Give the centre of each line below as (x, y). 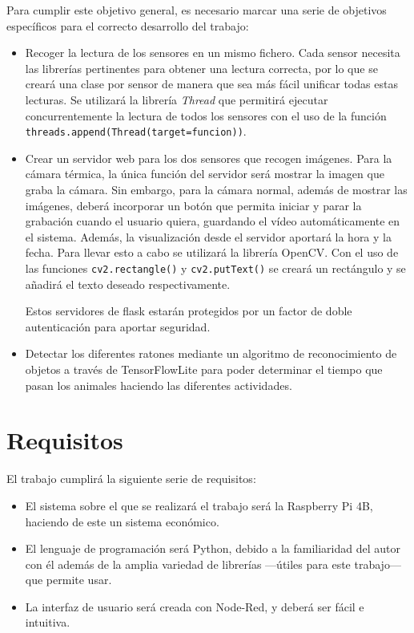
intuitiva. (48, 622)
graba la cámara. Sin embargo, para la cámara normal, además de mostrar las (216, 189)
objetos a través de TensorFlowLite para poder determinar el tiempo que (204, 369)
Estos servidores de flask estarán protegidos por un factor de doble (189, 311)
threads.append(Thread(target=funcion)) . (136, 131)
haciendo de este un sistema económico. (122, 521)
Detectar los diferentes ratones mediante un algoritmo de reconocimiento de (211, 353)
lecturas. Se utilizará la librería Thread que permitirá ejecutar (177, 99)
